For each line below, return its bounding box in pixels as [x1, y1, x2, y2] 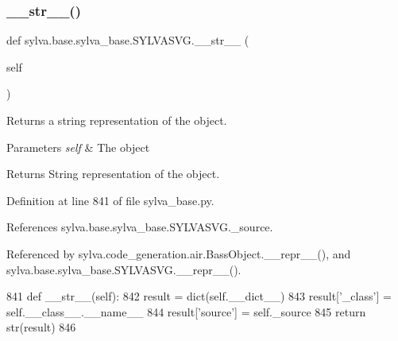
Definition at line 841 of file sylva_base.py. [6, 192, 214, 208]
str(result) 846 [6, 319, 76, 335]
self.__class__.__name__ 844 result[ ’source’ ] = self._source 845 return [6, 303, 366, 320]
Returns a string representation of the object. [6, 112, 227, 128]
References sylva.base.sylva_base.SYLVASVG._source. [6, 219, 273, 235]
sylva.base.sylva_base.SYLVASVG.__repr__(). [6, 261, 242, 277]
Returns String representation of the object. [6, 165, 220, 182]
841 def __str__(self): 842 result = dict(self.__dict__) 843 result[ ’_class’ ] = [6, 288, 392, 304]
